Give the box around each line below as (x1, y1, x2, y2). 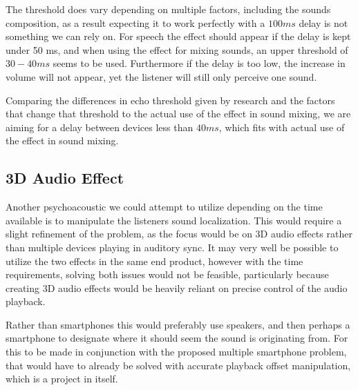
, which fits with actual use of (218, 119, 345, 134)
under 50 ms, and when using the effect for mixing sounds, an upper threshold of (6, 42, 348, 57)
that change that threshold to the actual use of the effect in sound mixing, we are (6, 106, 351, 121)
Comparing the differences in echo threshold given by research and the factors (6, 92, 335, 107)
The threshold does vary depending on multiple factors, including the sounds (6, 2, 331, 16)
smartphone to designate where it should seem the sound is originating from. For (6, 331, 348, 345)
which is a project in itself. (6, 371, 118, 386)
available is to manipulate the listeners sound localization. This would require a (6, 213, 342, 227)
